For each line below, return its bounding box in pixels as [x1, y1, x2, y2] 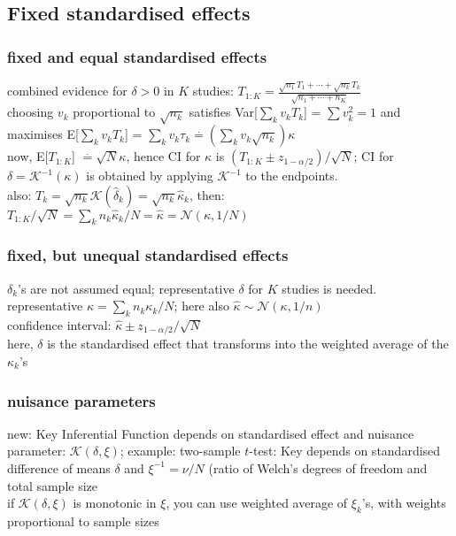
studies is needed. [282, 279, 377, 297]
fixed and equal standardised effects [7, 45, 267, 67]
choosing [7, 103, 54, 121]
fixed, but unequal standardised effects [7, 244, 289, 266]
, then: [189, 185, 225, 203]
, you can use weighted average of [166, 494, 348, 512]
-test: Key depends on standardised [249, 441, 441, 460]
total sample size [7, 476, 98, 494]
